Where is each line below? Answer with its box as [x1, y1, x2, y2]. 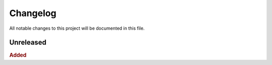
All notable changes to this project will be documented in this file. [9, 25, 145, 31]
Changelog [9, 8, 56, 19]
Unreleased [9, 38, 47, 47]
